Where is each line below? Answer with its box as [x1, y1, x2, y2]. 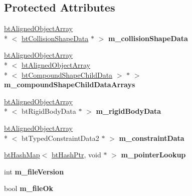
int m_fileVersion [4, 166, 64, 176]
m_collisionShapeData [108, 33, 188, 43]
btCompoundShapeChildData [22, 69, 113, 80]
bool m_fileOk [4, 183, 54, 193]
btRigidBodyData [21, 106, 76, 116]
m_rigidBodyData [96, 106, 161, 116]
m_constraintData [119, 132, 184, 143]
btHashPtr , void [51, 149, 101, 160]
